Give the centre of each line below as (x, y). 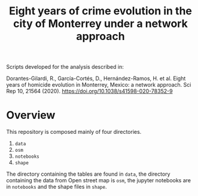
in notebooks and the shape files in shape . (57, 187)
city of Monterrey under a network (100, 24)
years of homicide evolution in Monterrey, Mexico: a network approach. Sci (99, 85)
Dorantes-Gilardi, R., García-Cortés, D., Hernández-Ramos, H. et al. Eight (96, 78)
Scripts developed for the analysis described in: (65, 67)
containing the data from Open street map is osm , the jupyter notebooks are (99, 180)
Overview (31, 115)
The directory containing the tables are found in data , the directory (88, 174)
